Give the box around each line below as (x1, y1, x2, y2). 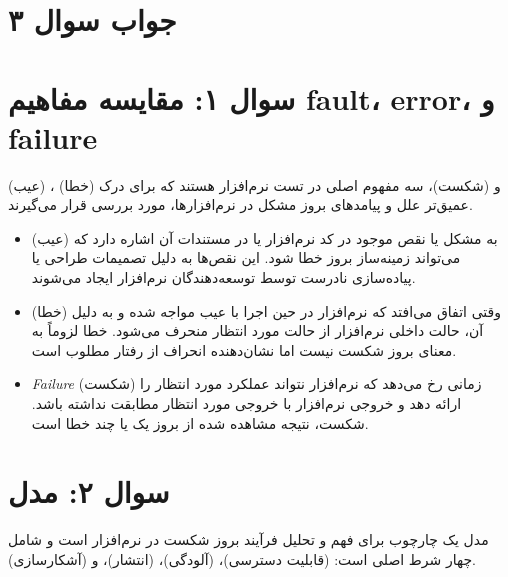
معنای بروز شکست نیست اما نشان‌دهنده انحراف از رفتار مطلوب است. (31, 339, 457, 360)
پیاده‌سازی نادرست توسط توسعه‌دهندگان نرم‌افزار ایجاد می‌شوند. (31, 267, 416, 288)
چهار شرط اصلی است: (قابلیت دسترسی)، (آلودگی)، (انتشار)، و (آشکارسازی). (8, 548, 476, 569)
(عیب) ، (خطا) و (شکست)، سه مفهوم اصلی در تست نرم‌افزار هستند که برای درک (8, 174, 501, 195)
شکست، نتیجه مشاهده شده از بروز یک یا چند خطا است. (31, 412, 369, 433)
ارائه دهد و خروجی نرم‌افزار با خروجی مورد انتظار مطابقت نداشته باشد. (31, 393, 462, 414)
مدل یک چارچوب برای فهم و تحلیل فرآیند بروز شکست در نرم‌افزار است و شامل (8, 529, 489, 550)
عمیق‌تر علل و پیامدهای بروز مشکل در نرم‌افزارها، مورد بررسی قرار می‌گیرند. (8, 194, 473, 215)
